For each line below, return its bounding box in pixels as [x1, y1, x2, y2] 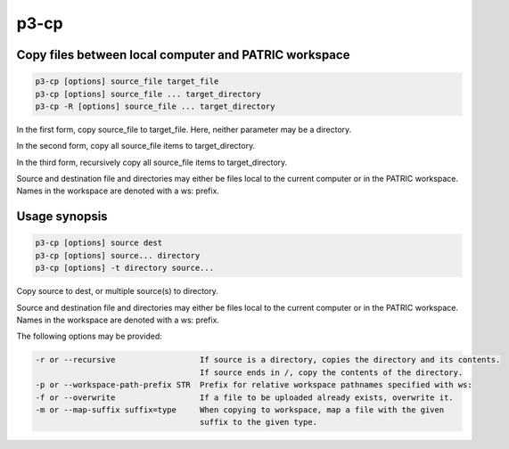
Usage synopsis [16, 209, 108, 224]
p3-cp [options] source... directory [35, 250, 201, 260]
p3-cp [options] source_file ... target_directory [35, 89, 262, 99]
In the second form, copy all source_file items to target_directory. [16, 141, 256, 151]
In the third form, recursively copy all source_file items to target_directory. [16, 157, 288, 167]
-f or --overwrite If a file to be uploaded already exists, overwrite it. [35, 392, 454, 403]
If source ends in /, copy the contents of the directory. [199, 367, 464, 378]
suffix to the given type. [199, 417, 318, 428]
